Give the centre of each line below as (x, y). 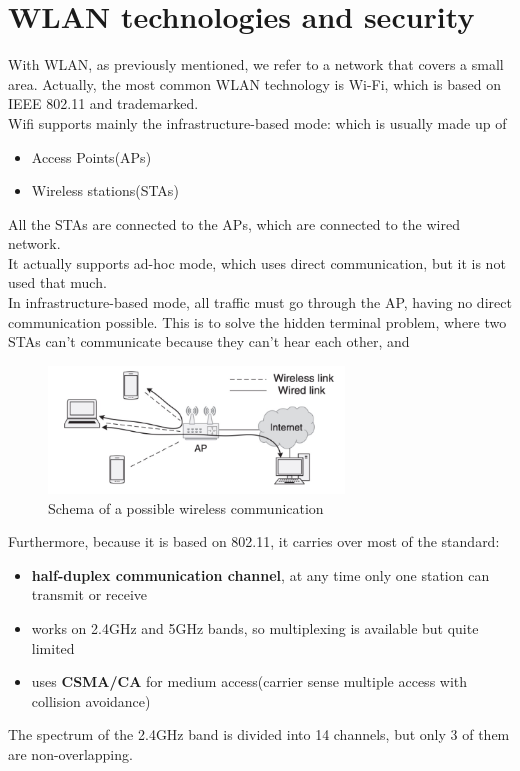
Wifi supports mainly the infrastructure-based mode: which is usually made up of (257, 122)
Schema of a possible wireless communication (186, 507)
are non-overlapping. (70, 753)
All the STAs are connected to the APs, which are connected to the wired (234, 223)
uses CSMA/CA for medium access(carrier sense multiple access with (249, 681)
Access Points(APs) (91, 156)
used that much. (57, 282)
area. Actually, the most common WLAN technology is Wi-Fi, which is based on (255, 83)
